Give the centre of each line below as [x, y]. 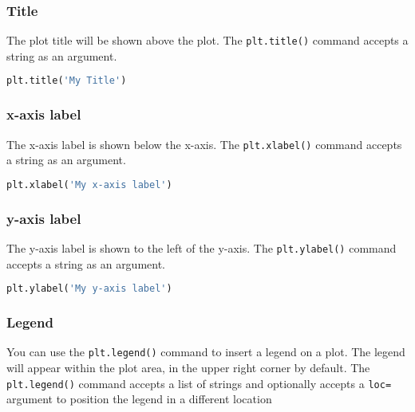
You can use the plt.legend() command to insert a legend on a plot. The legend [206, 352]
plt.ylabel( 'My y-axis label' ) [89, 289]
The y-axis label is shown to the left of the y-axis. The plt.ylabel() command [202, 247]
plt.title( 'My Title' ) [67, 81]
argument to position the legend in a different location [139, 399]
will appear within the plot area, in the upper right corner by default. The [188, 367]
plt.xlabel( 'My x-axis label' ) [89, 184]
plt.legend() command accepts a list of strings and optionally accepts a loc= [199, 383]
